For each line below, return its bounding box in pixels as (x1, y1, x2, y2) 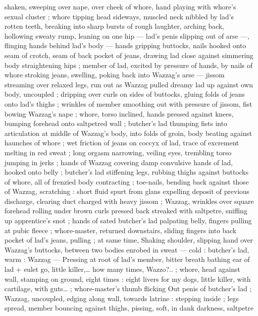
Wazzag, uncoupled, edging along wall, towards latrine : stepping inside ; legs (4, 293, 239, 303)
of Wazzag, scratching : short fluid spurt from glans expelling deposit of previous (4, 186, 250, 196)
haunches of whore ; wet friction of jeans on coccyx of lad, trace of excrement (4, 137, 239, 148)
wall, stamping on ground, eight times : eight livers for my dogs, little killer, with (4, 273, 251, 284)
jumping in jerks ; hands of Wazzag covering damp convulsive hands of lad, (4, 157, 233, 167)
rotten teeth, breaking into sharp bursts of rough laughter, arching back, (4, 21, 224, 31)
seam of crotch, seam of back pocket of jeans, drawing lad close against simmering (4, 50, 254, 60)
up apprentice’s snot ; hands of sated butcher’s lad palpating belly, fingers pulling (4, 215, 252, 226)
